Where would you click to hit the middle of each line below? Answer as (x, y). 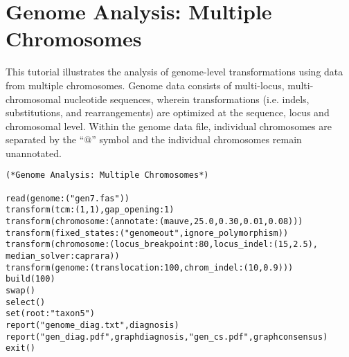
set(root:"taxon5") (50, 314)
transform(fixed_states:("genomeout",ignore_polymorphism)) (147, 233)
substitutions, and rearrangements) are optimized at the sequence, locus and (168, 112)
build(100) (30, 279)
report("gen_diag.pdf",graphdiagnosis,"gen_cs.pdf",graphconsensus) (167, 337)
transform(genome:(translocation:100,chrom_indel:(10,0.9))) (150, 267)
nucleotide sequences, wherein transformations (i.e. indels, (187, 99)
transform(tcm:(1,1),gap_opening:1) (90, 210)
